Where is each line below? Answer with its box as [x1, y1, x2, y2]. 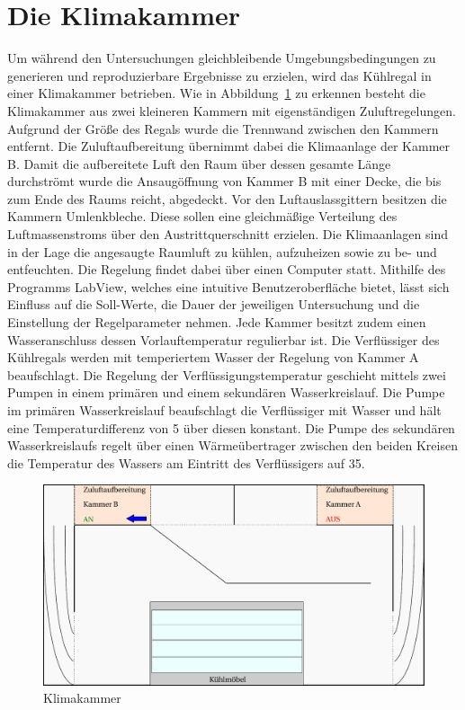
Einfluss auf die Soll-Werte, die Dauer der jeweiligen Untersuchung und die [7, 295, 420, 314]
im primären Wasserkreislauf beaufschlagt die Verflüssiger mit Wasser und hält [7, 401, 442, 419]
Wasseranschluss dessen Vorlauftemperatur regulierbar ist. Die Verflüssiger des [7, 330, 440, 349]
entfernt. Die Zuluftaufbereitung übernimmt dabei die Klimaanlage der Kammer [7, 137, 450, 155]
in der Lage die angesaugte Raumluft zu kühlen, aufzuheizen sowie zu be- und [7, 242, 437, 261]
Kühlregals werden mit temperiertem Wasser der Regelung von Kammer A [7, 348, 419, 367]
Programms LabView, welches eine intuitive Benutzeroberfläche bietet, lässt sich [7, 277, 450, 296]
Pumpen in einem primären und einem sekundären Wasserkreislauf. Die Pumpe [7, 383, 445, 402]
